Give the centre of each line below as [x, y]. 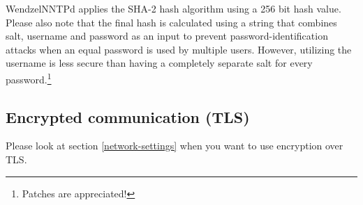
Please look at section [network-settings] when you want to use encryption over [175, 146]
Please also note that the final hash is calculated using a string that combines [171, 22]
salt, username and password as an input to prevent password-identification [167, 36]
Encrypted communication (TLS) [128, 116]
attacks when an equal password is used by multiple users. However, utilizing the [179, 49]
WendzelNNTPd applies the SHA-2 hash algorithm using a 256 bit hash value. [173, 8]
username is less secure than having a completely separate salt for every [159, 63]
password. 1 [29, 78]
